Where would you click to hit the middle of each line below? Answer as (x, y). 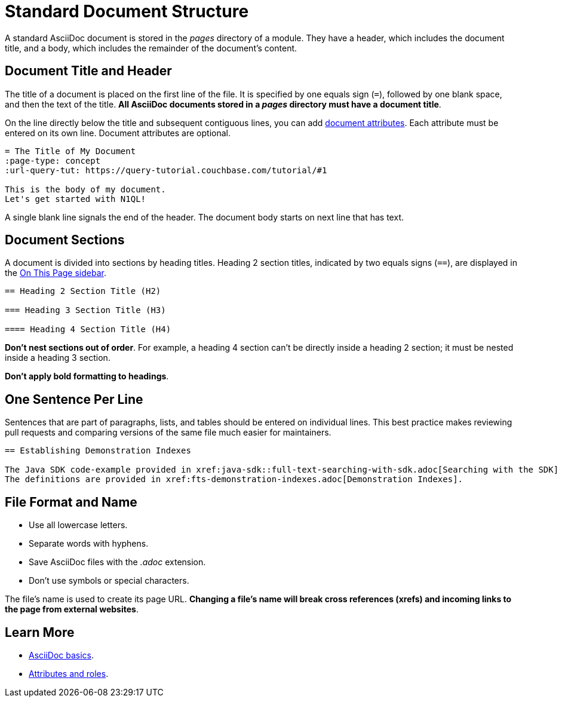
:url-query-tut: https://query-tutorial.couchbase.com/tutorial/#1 (166, 170)
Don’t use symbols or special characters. (109, 581)
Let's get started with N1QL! (76, 199)
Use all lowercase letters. (78, 525)
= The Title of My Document (70, 151)
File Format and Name (71, 502)
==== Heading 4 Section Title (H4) (88, 329)
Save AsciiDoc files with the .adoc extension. (117, 562)
